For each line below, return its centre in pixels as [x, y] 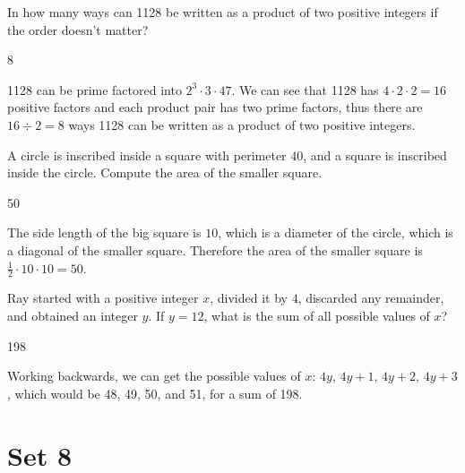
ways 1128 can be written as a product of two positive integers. [242, 124]
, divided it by [249, 298]
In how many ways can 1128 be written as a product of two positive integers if [223, 12]
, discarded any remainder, [371, 298]
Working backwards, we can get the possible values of [154, 376]
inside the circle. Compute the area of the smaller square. [165, 172]
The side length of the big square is [104, 232]
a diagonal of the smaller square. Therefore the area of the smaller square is [215, 249]
